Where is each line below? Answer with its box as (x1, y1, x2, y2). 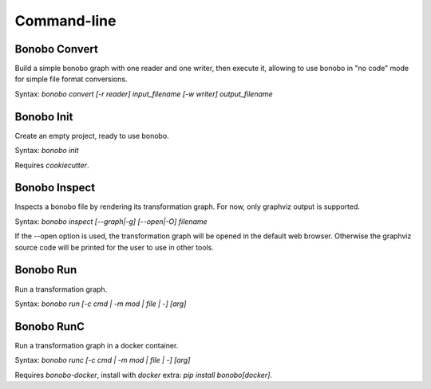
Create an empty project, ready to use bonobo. (14, 131, 169, 140)
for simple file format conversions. (14, 74, 128, 84)
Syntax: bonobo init (14, 146, 79, 155)
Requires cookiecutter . (14, 160, 89, 170)
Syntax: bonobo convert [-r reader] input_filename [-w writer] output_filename (14, 88, 273, 99)
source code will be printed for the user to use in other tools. (14, 242, 215, 252)
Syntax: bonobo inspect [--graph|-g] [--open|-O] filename (14, 216, 208, 226)
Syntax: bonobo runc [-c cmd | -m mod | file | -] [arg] (14, 356, 191, 365)
